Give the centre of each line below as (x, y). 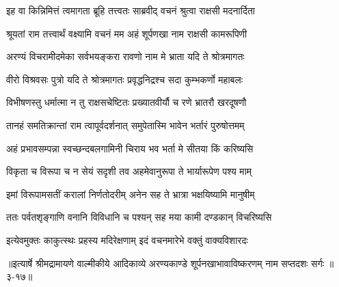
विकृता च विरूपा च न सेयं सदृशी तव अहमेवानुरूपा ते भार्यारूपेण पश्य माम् (129, 171)
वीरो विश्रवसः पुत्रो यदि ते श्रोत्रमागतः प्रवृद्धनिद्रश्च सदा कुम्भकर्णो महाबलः (124, 79)
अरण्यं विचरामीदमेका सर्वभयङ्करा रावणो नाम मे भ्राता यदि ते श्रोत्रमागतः (125, 56)
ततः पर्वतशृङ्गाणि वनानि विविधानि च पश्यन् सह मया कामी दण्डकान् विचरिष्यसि (139, 217)
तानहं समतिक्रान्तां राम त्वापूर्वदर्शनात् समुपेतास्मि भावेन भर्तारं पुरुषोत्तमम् (125, 125)
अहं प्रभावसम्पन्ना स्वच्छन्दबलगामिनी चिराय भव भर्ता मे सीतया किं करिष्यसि (130, 148)
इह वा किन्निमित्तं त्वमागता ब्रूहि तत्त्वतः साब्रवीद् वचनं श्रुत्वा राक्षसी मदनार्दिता (131, 10)
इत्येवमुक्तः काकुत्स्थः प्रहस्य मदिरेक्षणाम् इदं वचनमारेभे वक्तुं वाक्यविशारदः (127, 240)
